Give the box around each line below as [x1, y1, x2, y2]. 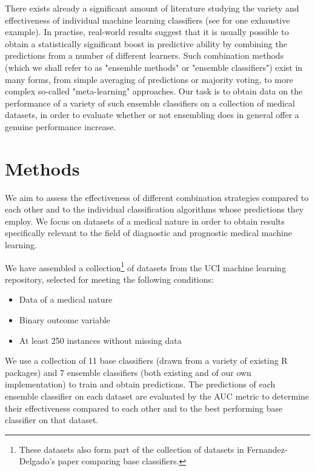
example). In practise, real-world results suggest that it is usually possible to [5, 25, 289, 38]
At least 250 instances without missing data [19, 334, 182, 346]
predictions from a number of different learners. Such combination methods [5, 49, 284, 62]
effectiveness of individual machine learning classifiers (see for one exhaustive [5, 13, 290, 26]
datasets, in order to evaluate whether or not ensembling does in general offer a [5, 108, 299, 121]
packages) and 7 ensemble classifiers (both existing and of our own [5, 366, 251, 378]
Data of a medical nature [19, 293, 113, 306]
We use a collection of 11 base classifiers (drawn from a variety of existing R [5, 354, 288, 367]
